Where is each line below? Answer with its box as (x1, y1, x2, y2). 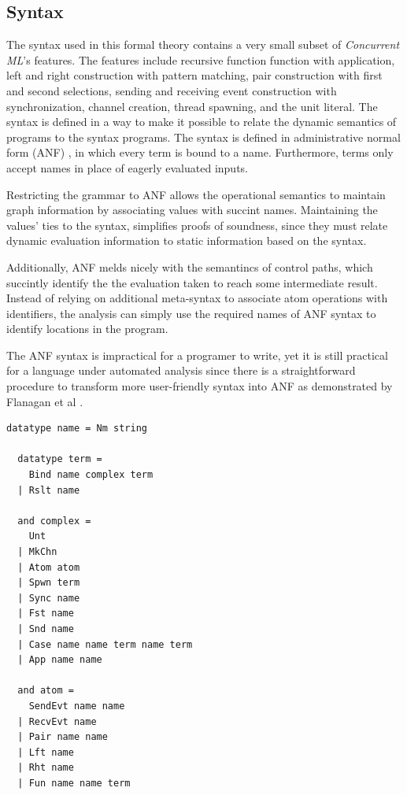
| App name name (17, 654, 102, 666)
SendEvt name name (28, 700, 125, 712)
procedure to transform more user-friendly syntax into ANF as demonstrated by (6, 378, 393, 394)
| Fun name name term (17, 777, 131, 789)
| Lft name (17, 746, 74, 758)
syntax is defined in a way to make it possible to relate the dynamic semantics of (6, 113, 397, 130)
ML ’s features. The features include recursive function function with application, (6, 51, 395, 68)
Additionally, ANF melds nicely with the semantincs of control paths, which (6, 258, 373, 275)
